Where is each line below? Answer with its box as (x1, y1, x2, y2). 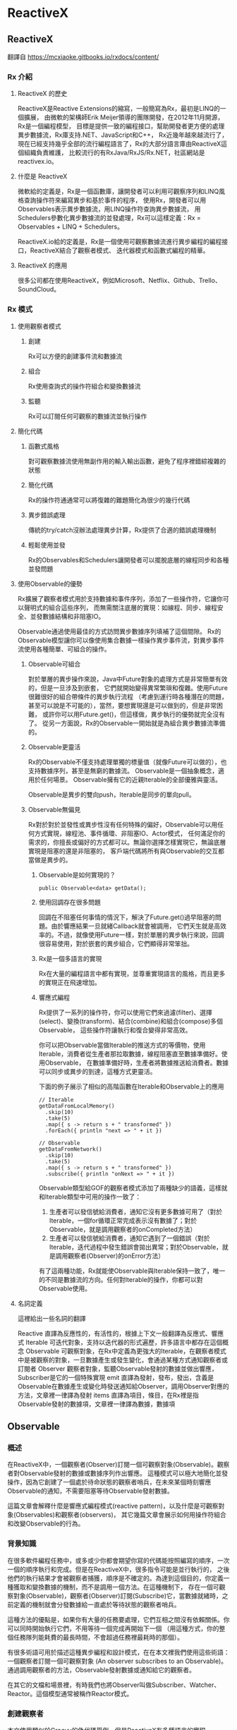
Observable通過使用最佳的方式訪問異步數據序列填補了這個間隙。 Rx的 (17, 627, 221, 636)
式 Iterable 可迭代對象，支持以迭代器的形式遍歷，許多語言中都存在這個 (17, 1338, 223, 1346)
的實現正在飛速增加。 (38, 978, 101, 986)
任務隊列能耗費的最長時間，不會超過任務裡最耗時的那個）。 (13, 1633, 183, 1641)
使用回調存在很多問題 (38, 897, 101, 906)
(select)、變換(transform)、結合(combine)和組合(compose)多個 (38, 1017, 224, 1025)
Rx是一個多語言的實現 (38, 954, 102, 962)
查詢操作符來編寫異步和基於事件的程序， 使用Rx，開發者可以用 (23, 196, 207, 205)
